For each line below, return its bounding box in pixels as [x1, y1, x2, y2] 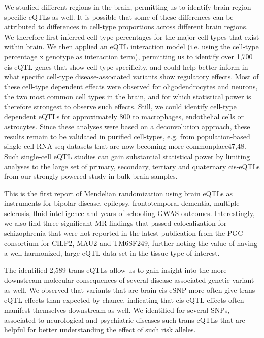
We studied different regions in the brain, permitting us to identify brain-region [4, 2, 251, 12]
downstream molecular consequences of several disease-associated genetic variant [4, 274, 254, 285]
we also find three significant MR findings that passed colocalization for [4, 218, 227, 228]
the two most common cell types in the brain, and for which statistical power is [4, 91, 251, 102]
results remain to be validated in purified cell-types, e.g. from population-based [4, 131, 250, 141]
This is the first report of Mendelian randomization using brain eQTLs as [4, 188, 233, 198]
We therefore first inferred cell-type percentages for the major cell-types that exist [4, 31, 259, 42]
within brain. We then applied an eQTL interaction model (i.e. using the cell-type [4, 41, 259, 52]
